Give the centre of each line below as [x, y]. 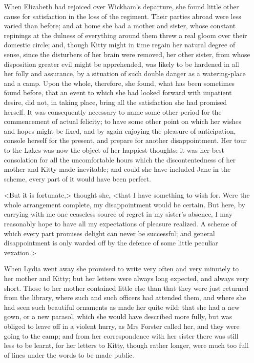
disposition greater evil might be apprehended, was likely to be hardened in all [122, 64]
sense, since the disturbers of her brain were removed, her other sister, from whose [127, 54]
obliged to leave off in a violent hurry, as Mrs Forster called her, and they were [122, 326]
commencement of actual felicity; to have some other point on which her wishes [123, 121]
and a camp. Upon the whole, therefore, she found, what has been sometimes [119, 83]
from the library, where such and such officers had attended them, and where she [125, 297]
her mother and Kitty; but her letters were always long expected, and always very [127, 278]
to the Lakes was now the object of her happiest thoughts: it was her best [114, 150]
